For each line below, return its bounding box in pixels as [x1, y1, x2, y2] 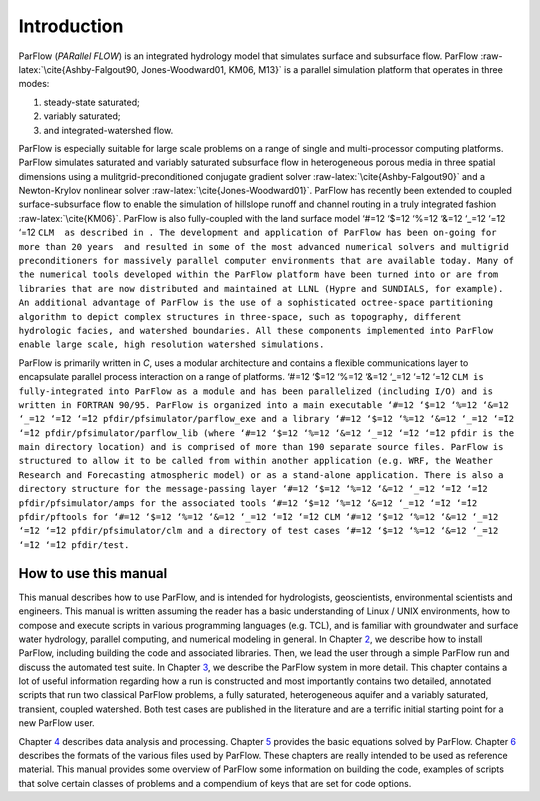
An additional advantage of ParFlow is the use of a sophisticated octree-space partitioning [18, 297, 494, 309]
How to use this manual [18, 565, 168, 582]
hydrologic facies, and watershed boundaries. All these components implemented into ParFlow [18, 325, 494, 336]
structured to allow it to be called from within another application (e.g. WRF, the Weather [18, 455, 494, 467]
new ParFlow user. [18, 717, 95, 729]
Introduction [18, 15, 124, 37]
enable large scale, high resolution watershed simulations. [18, 339, 325, 350]
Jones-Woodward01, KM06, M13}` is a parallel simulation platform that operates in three [141, 63, 504, 75]
